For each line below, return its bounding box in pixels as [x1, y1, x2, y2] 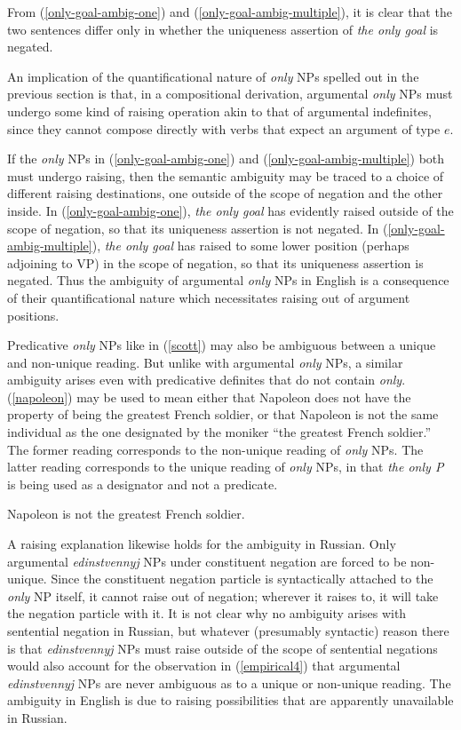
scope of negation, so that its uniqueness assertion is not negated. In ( [7, 218, 388, 237]
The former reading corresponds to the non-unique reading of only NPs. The [7, 440, 424, 458]
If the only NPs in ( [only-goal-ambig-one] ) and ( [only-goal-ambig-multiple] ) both [7, 149, 445, 168]
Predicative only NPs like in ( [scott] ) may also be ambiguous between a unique [7, 336, 436, 354]
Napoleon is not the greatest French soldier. [7, 504, 245, 523]
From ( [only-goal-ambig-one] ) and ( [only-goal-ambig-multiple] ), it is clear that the [7, 3, 452, 20]
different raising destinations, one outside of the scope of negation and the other [7, 184, 443, 202]
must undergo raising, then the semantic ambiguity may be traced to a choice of [7, 166, 444, 185]
